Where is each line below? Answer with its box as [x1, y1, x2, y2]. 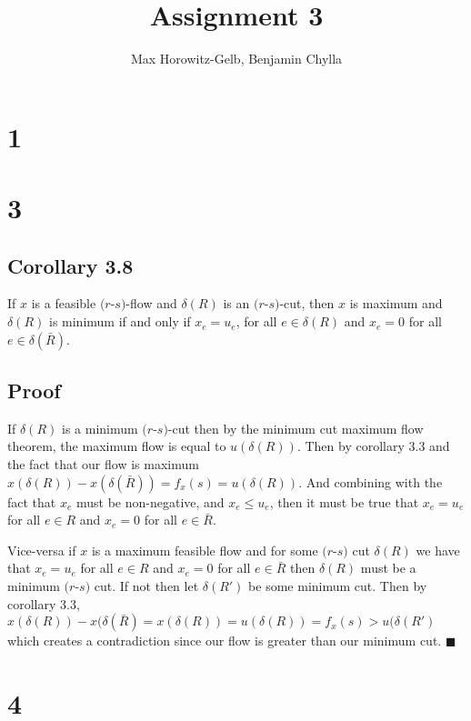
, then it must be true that [269, 492, 419, 511]
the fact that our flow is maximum [7, 455, 199, 474]
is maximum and [349, 294, 443, 313]
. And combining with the [298, 472, 443, 491]
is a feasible [31, 294, 96, 313]
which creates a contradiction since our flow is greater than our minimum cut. [7, 631, 442, 650]
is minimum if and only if [48, 312, 191, 331]
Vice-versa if [7, 540, 76, 559]
